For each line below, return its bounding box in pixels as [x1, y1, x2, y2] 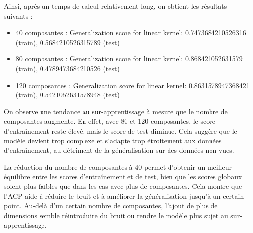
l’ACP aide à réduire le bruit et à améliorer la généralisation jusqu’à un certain [4, 190, 244, 201]
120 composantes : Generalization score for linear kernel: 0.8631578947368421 [15, 80, 250, 90]
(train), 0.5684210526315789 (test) [15, 37, 120, 47]
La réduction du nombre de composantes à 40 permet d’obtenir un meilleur [4, 161, 232, 172]
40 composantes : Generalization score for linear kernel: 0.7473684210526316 [15, 27, 246, 38]
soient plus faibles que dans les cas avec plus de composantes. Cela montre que [4, 181, 242, 191]
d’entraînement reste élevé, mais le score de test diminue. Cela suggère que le [4, 125, 237, 136]
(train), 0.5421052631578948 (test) [15, 90, 120, 100]
